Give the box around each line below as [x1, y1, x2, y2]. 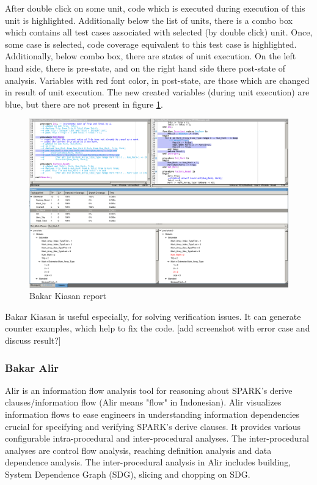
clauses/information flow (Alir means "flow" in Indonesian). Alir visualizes [5, 396, 282, 409]
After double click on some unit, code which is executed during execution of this [5, 2, 305, 14]
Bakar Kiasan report [29, 289, 107, 302]
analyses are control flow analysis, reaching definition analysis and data [5, 443, 272, 456]
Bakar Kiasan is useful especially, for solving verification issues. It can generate [5, 309, 301, 322]
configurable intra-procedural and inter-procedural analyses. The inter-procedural [5, 432, 310, 445]
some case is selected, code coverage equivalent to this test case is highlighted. [5, 37, 297, 50]
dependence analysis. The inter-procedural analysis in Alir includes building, [5, 456, 291, 468]
